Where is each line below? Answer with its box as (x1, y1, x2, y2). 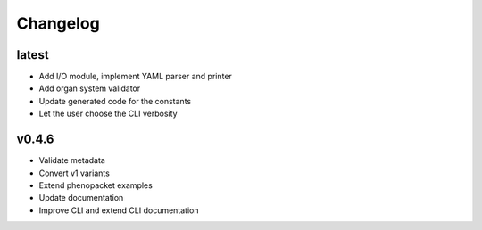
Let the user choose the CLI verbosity (38, 108, 178, 119)
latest (16, 47, 49, 62)
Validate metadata (38, 155, 106, 166)
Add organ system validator (38, 83, 141, 94)
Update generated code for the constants (38, 95, 192, 106)
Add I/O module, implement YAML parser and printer (38, 71, 232, 82)
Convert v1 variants (38, 168, 111, 178)
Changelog (16, 13, 100, 33)
